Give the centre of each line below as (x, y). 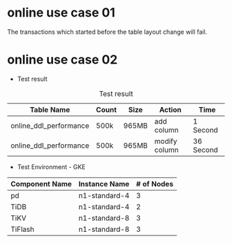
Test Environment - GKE (51, 166)
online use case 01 (61, 13)
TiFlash (22, 229)
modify (166, 141)
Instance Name (104, 184)
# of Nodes (155, 184)
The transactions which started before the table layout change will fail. (107, 32)
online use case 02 (62, 60)
